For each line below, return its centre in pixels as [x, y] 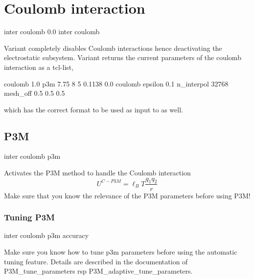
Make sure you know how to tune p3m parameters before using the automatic [121, 251]
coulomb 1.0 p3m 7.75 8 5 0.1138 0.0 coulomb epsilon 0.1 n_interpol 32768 [116, 83]
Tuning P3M [29, 217]
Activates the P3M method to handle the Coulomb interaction [97, 173]
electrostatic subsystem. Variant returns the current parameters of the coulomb [123, 57]
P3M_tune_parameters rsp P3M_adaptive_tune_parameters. [98, 271]
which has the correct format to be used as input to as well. [93, 109]
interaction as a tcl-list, [39, 67]
